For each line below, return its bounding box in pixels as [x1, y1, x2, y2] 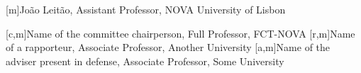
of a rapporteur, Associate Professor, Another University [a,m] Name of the [6, 40, 331, 55]
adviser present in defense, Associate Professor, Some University [6, 53, 284, 68]
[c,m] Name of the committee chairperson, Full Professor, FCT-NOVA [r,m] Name [6, 26, 355, 40]
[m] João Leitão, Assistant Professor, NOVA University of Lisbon [6, 2, 286, 16]
